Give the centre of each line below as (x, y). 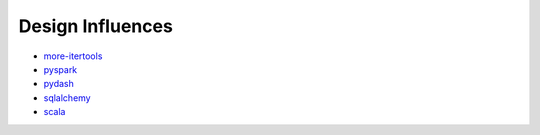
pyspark (60, 69)
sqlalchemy (67, 97)
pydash (58, 84)
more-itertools (73, 56)
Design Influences (96, 26)
